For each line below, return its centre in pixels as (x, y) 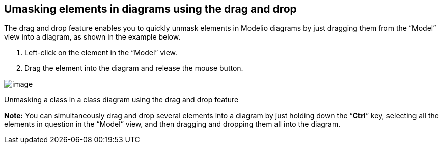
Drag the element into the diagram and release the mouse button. (134, 68)
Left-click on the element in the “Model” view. (101, 53)
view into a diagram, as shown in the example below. (92, 37)
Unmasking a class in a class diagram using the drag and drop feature (121, 100)
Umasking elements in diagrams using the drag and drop (150, 9)
